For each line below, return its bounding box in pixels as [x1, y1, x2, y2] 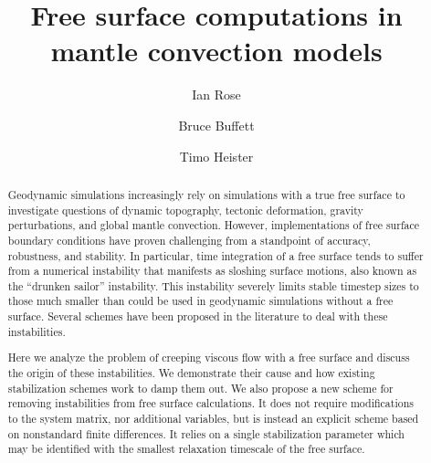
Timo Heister [179, 146, 254, 165]
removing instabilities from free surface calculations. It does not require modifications [7, 395, 414, 411]
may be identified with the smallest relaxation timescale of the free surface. [7, 441, 365, 457]
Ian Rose [192, 85, 241, 104]
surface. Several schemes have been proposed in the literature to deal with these [7, 309, 388, 324]
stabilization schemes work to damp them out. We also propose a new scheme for [7, 380, 394, 395]
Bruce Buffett [178, 115, 255, 134]
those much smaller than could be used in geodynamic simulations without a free [7, 293, 394, 309]
